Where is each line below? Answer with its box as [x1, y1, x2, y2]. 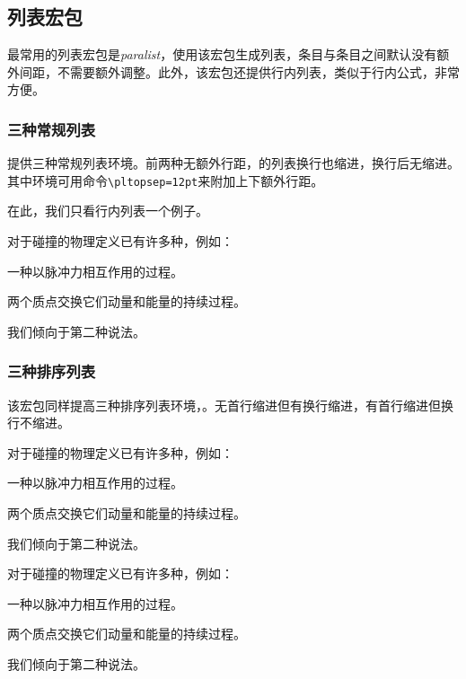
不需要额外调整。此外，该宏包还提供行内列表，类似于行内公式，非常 [57, 62, 460, 81]
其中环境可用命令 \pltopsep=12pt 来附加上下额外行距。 [7, 171, 324, 190]
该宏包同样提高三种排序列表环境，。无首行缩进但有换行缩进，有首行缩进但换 [7, 395, 453, 414]
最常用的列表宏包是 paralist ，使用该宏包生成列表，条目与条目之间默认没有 [7, 45, 437, 64]
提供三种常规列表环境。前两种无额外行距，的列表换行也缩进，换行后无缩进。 [7, 154, 460, 172]
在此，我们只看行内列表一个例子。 [7, 201, 208, 220]
